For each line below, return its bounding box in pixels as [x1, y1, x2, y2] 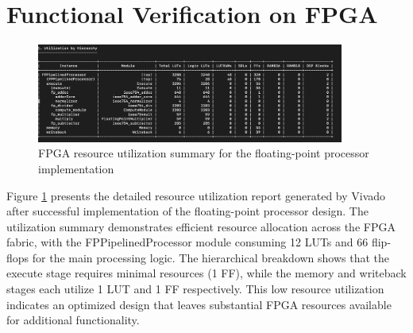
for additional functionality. [6, 312, 140, 328]
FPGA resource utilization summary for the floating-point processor [38, 145, 369, 161]
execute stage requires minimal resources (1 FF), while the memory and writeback [6, 265, 407, 281]
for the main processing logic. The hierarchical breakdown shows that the [32, 249, 390, 265]
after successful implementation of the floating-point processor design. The [6, 203, 369, 219]
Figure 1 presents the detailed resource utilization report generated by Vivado [6, 187, 386, 203]
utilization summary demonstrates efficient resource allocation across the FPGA [6, 218, 396, 234]
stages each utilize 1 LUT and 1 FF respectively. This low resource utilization [6, 281, 384, 297]
